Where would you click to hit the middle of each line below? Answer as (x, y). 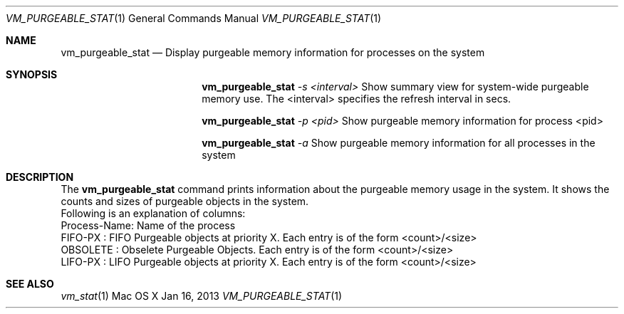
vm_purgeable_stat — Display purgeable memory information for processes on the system (273, 52)
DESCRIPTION (40, 177)
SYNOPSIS (32, 74)
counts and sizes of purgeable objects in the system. (185, 201)
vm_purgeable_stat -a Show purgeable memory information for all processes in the (399, 143)
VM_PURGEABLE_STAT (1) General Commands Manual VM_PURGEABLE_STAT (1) (194, 18)
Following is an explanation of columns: (153, 213)
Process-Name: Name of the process (148, 225)
